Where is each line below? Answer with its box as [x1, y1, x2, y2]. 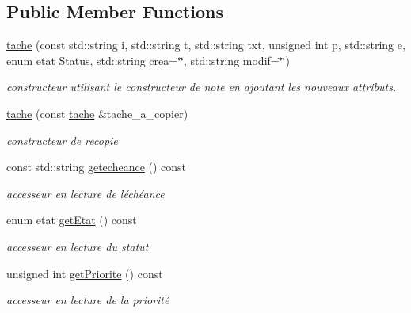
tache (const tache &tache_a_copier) [6, 105, 188, 121]
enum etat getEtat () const [6, 212, 137, 228]
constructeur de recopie [6, 132, 118, 148]
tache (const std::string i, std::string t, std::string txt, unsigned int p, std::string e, [6, 36, 405, 53]
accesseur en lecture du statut [6, 238, 149, 254]
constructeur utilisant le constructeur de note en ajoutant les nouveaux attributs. [6, 78, 397, 95]
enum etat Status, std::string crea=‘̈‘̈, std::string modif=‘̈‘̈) [6, 52, 290, 68]
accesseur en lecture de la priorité [6, 292, 169, 308]
